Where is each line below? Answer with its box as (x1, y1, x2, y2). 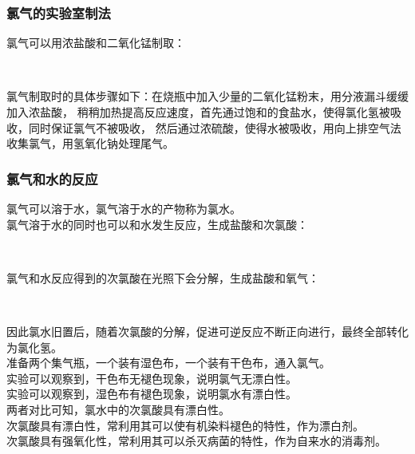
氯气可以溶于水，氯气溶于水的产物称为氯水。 (6, 200, 241, 216)
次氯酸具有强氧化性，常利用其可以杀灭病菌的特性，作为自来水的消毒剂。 (6, 432, 386, 449)
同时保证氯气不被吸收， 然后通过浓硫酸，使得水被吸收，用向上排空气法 (28, 119, 401, 136)
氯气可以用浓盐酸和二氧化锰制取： (6, 34, 185, 51)
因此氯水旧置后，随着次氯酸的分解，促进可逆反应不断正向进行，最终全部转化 (6, 322, 409, 339)
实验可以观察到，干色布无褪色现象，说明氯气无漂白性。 (6, 369, 297, 386)
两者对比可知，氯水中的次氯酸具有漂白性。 (6, 401, 230, 417)
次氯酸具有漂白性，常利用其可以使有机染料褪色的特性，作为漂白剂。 (6, 416, 364, 433)
